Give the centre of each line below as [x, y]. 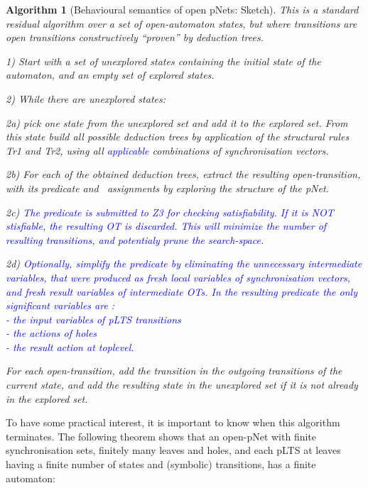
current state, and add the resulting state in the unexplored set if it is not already [182, 385]
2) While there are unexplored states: [86, 98]
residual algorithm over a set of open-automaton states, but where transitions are [182, 23]
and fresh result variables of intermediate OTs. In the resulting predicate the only [182, 291]
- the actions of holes [52, 333]
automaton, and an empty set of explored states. [110, 75]
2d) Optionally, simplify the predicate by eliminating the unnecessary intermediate [184, 264]
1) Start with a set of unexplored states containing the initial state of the [163, 61]
